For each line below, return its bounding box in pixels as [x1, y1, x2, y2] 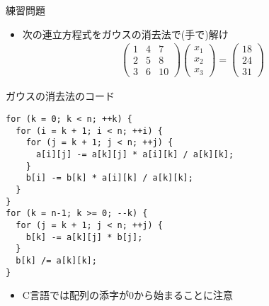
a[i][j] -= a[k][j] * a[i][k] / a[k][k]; [35, 149, 234, 159]
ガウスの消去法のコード [6, 89, 115, 103]
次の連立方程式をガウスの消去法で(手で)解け [22, 26, 229, 41]
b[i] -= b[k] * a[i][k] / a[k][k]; [25, 173, 193, 183]
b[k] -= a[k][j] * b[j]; [25, 232, 143, 242]
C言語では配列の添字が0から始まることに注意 [22, 288, 233, 302]
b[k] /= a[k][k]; [16, 255, 97, 266]
